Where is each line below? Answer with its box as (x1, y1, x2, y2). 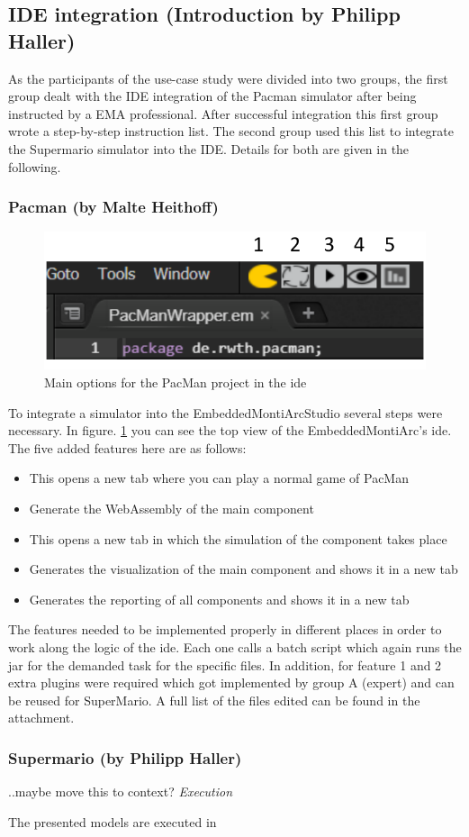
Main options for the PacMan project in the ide (44, 373, 307, 392)
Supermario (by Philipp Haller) (8, 746, 242, 769)
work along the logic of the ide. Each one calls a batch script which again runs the (8, 637, 462, 656)
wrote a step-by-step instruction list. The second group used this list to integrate (8, 122, 455, 141)
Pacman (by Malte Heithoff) (8, 196, 219, 218)
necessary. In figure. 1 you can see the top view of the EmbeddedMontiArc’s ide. (8, 421, 452, 440)
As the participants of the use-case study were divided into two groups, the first (8, 68, 448, 87)
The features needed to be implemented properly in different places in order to (8, 620, 442, 639)
